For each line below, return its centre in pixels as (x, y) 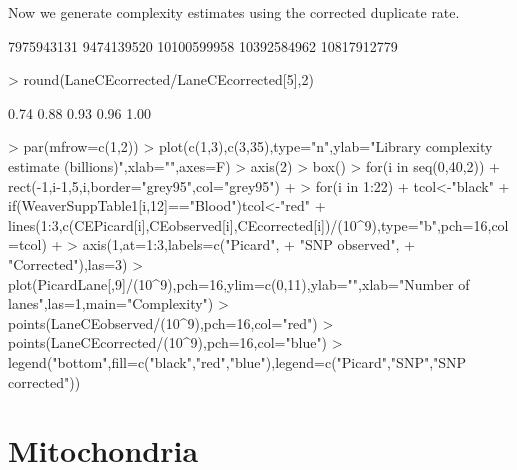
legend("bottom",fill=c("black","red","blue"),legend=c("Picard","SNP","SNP (237, 361)
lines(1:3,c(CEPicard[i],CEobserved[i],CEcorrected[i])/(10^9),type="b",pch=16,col (258, 224)
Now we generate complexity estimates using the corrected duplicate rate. (234, 12)
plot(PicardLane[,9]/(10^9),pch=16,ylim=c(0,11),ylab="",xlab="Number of (239, 283)
